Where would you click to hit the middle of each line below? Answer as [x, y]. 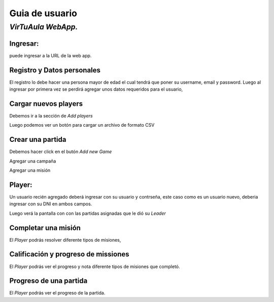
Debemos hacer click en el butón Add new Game [61, 152]
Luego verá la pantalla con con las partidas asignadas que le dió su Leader [88, 213]
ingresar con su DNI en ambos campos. [51, 204]
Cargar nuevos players [46, 104]
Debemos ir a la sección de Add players [51, 116]
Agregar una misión [30, 170]
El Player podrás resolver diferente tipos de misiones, [65, 240]
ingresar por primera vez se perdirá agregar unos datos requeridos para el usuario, [96, 89]
